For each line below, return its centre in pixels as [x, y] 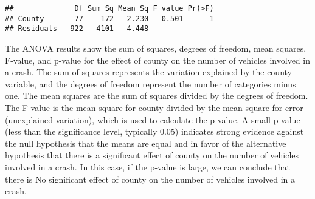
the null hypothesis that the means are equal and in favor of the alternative [146, 143]
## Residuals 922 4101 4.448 [77, 29]
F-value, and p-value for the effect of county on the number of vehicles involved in [157, 60]
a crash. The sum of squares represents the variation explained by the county [148, 72]
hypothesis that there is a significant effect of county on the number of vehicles [152, 155]
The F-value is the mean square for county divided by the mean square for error [154, 107]
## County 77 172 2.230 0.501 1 [109, 19]
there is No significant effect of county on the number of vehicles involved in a [150, 179]
